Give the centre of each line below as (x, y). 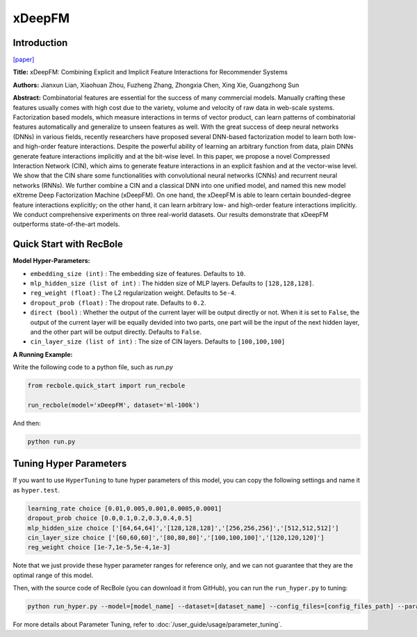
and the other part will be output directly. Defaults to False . (116, 332)
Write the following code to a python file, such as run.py (93, 367)
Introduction (40, 43)
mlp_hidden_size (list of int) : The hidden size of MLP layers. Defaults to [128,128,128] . (172, 283)
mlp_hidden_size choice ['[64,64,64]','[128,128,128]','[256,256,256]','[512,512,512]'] (183, 528)
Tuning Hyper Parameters (70, 463)
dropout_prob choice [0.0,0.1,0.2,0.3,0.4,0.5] (110, 518)
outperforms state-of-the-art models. (66, 224)
